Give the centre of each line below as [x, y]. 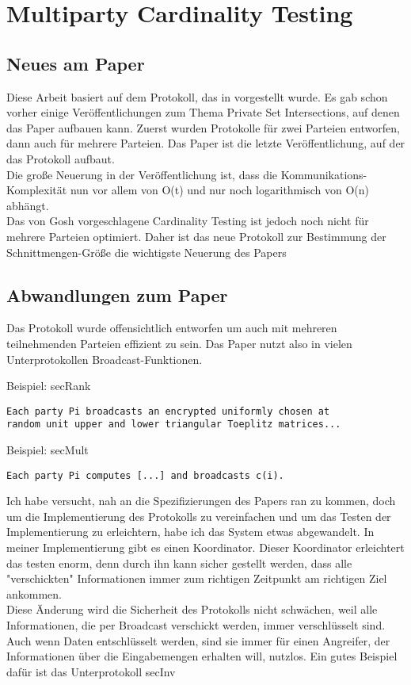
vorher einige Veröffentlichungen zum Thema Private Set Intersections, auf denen [203, 112]
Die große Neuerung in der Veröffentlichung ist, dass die [142, 174]
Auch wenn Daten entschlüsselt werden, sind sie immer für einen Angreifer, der [198, 640]
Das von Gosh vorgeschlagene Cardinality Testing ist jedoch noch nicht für [188, 221]
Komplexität [37, 190]
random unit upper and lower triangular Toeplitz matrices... [174, 425]
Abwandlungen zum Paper [117, 295]
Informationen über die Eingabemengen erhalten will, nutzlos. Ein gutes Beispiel [202, 656]
